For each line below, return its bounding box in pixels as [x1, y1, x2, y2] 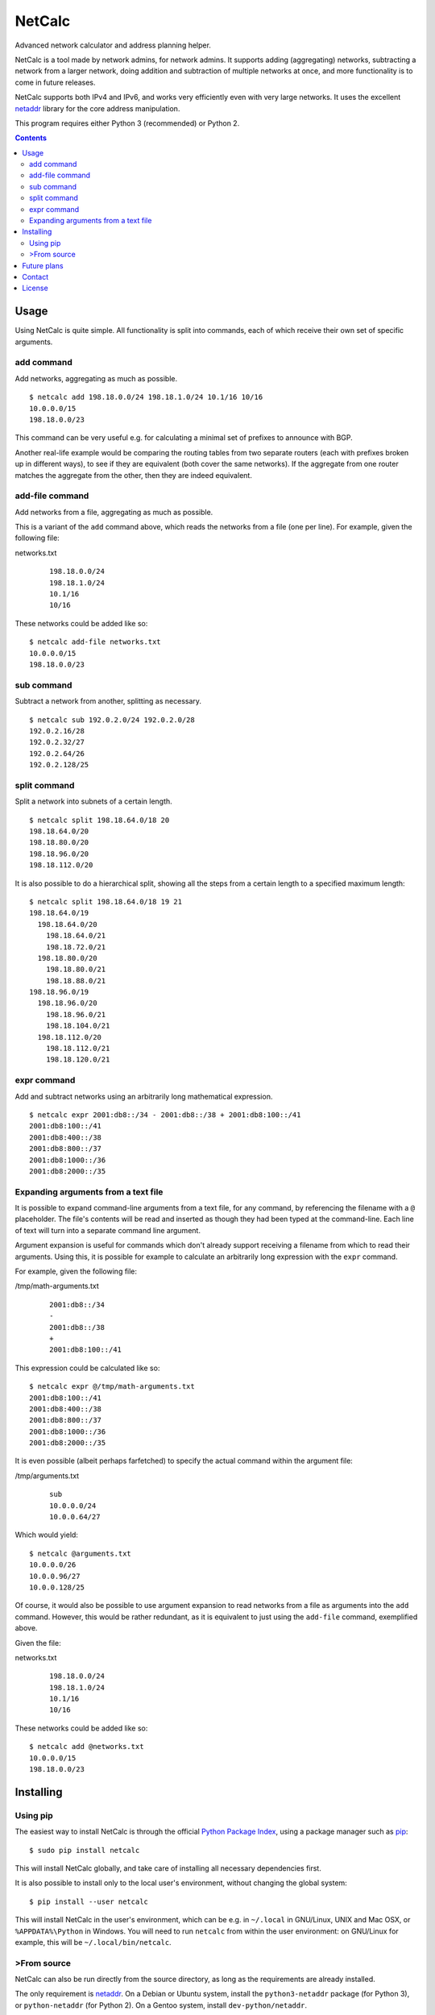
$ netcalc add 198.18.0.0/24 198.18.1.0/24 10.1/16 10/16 [29, 393, 263, 402]
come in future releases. [14, 77, 96, 87]
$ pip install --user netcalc [29, 1897, 149, 1906]
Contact [22, 272, 48, 281]
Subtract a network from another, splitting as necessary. [14, 696, 201, 706]
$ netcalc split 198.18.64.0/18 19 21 [29, 897, 183, 906]
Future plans [22, 260, 64, 270]
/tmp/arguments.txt [14, 1471, 80, 1481]
